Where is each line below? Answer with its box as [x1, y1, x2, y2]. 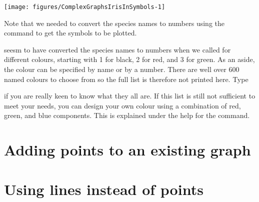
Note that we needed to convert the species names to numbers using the [4, 17, 224, 28]
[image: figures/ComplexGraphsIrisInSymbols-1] [4, 3, 165, 10]
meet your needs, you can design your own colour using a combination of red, [4, 100, 241, 110]
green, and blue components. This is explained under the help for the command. [4, 110, 250, 120]
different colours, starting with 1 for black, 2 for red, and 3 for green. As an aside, [4, 54, 255, 64]
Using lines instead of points [4, 178, 203, 199]
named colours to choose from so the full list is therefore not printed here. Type [4, 73, 248, 84]
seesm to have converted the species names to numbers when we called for [4, 44, 231, 54]
